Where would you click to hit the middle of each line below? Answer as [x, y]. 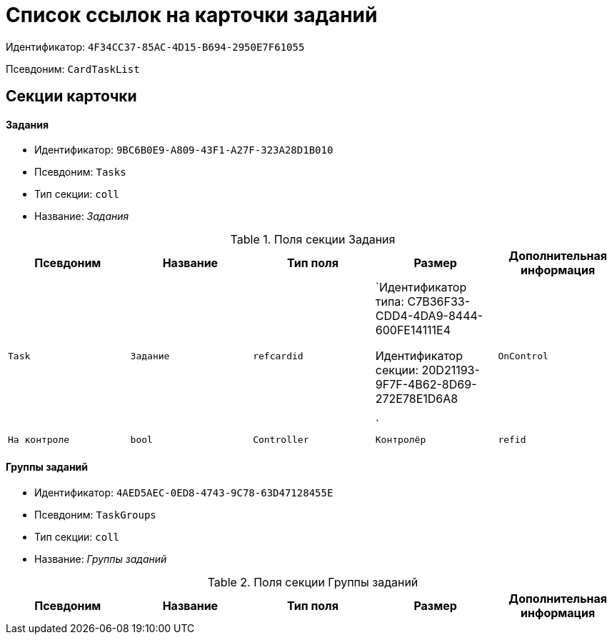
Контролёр [401, 440]
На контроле [39, 440]
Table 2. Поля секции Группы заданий [313, 582]
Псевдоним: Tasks [80, 172]
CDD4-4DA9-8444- [429, 316]
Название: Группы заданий [101, 559]
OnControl [523, 356]
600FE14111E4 [413, 330]
